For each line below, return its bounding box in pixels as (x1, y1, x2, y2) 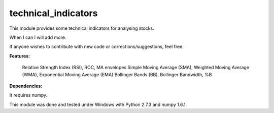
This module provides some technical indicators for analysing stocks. (9, 25, 154, 31)
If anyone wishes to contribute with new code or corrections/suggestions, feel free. (9, 43, 184, 50)
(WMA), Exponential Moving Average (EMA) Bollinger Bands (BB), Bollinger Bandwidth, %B (22, 71, 212, 78)
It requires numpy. (9, 92, 48, 98)
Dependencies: (9, 83, 43, 89)
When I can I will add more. (9, 34, 66, 40)
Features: (9, 53, 30, 59)
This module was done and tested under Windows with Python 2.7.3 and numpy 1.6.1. (9, 101, 187, 107)
